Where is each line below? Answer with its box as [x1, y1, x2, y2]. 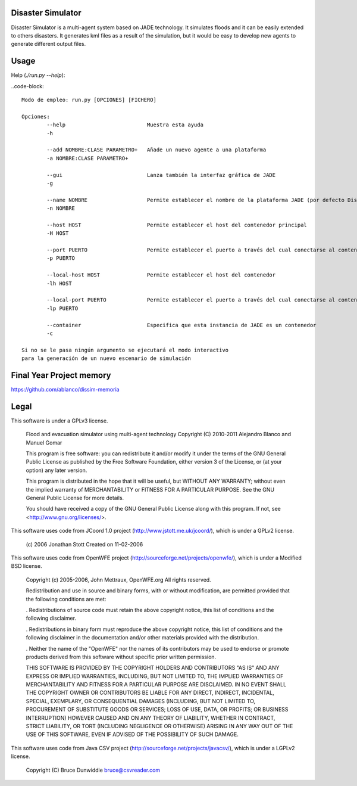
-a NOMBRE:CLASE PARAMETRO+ [46, 155, 129, 161]
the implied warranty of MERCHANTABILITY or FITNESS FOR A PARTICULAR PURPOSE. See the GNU [26, 486, 275, 493]
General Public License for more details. [26, 495, 124, 502]
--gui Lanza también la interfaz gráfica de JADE [46, 172, 276, 178]
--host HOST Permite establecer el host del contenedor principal [46, 221, 308, 228]
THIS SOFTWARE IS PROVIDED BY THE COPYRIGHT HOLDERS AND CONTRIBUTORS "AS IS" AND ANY [26, 664, 280, 672]
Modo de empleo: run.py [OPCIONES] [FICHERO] [21, 96, 157, 103]
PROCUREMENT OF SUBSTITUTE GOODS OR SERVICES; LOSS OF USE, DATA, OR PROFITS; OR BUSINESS [26, 706, 289, 713]
